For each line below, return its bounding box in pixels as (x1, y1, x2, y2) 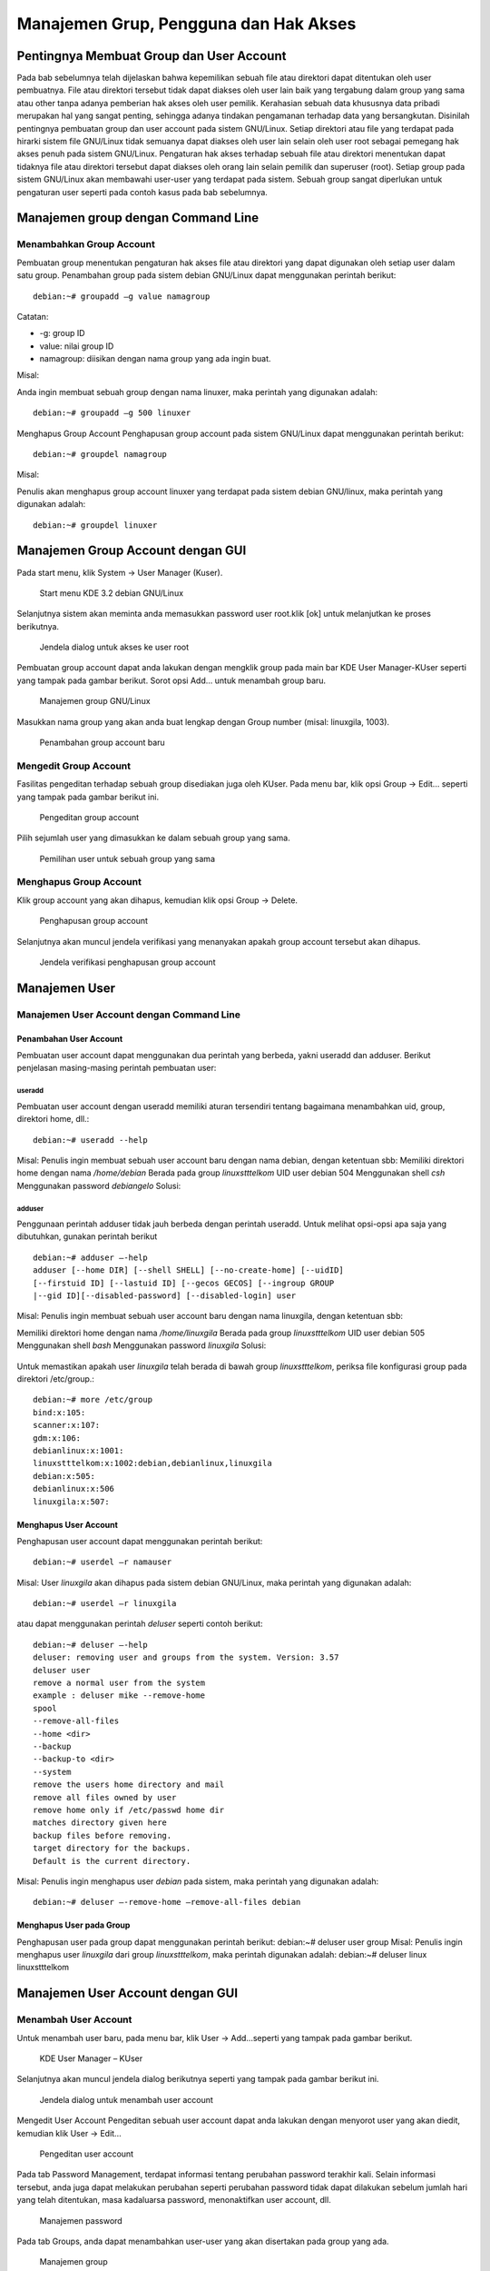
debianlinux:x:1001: (33, 1445, 124, 1455)
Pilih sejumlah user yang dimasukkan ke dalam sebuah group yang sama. (16, 832, 290, 844)
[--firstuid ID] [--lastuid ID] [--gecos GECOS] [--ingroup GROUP (33, 1277, 335, 1288)
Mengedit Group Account (16, 759, 132, 772)
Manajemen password (39, 2215, 122, 2226)
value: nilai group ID (39, 341, 114, 352)
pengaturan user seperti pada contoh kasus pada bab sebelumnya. (16, 186, 268, 197)
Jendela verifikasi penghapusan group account (39, 957, 216, 967)
